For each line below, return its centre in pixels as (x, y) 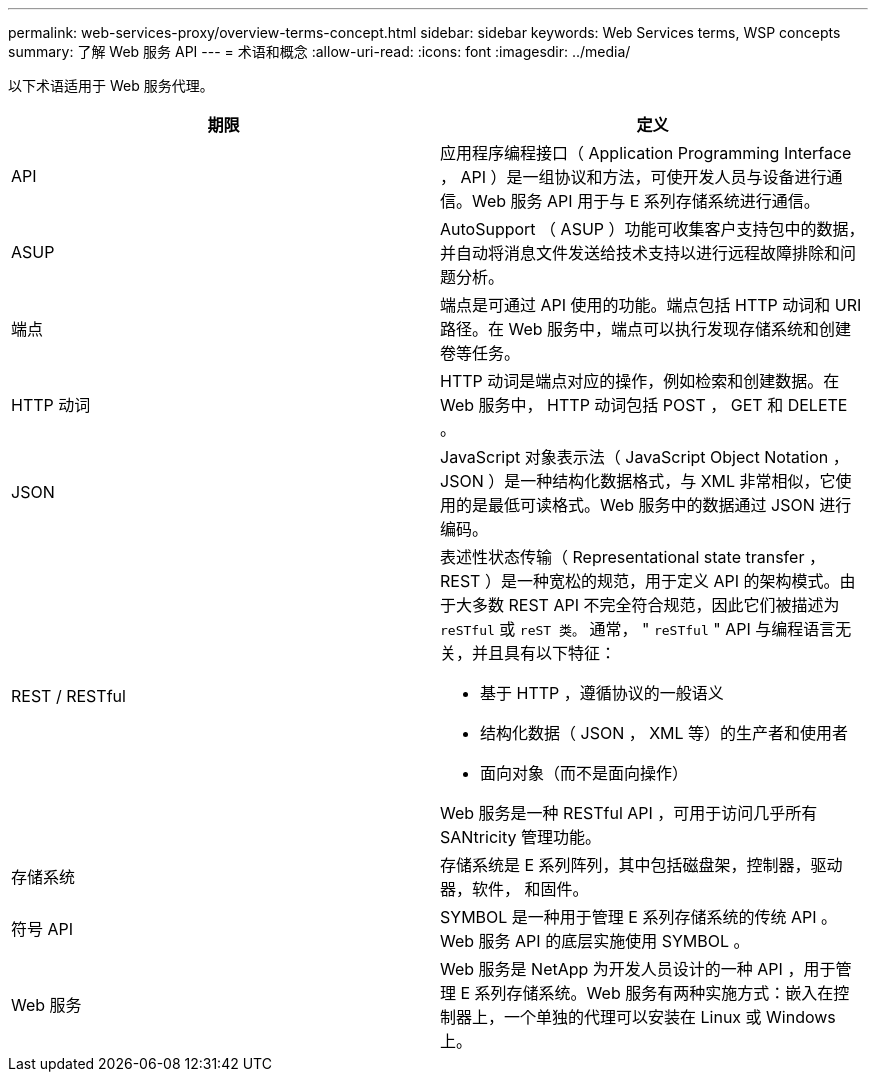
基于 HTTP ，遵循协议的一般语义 (602, 693)
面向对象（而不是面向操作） (584, 773)
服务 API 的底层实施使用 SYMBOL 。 (614, 941)
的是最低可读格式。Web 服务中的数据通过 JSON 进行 (654, 505)
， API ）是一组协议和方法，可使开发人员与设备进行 (633, 177)
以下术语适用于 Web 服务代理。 (111, 85)
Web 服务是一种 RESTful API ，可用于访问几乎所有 (629, 813)
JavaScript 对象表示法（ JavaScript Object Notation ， (644, 457)
